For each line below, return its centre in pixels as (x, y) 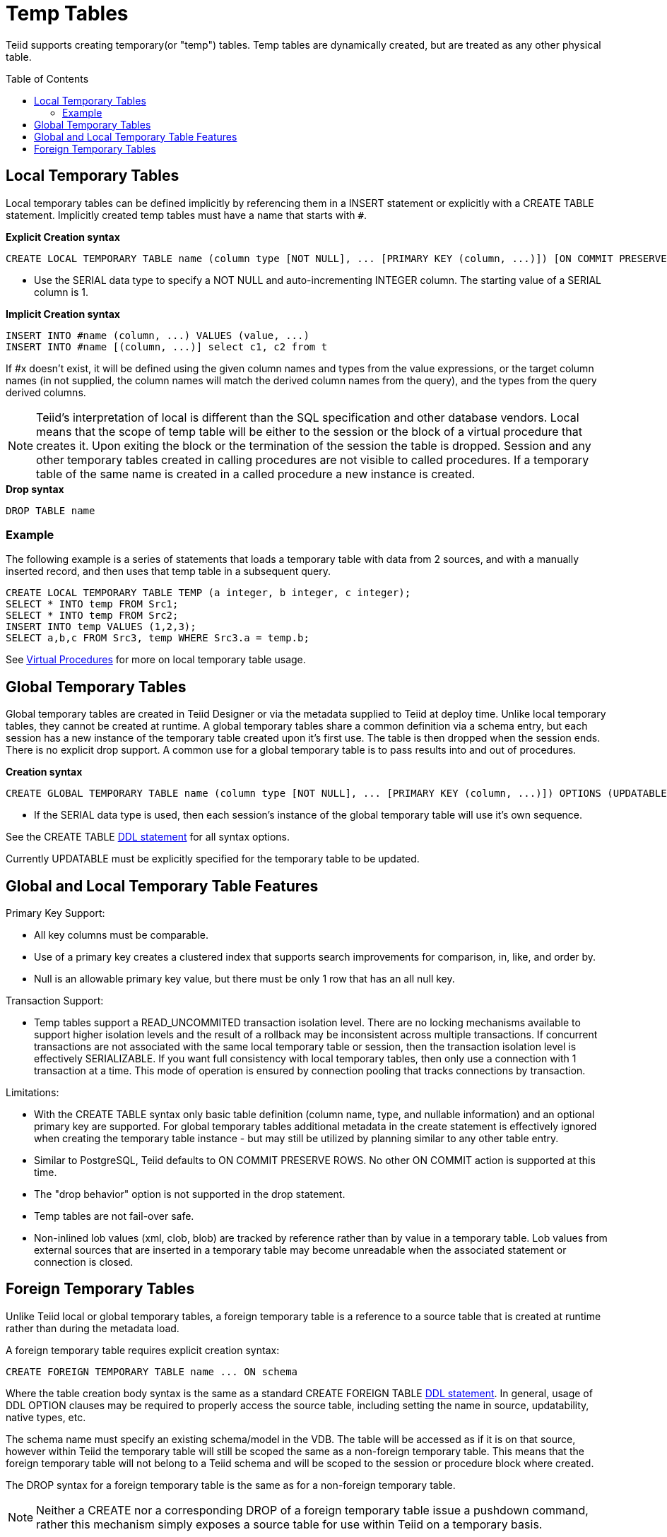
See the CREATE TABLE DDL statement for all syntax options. (148, 837)
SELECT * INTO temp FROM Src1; (92, 604)
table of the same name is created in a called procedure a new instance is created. (256, 474)
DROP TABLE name (51, 510)
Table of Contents (47, 78)
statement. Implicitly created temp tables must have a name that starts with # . (186, 215)
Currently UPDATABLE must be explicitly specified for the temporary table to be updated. (213, 859)
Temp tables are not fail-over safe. (114, 1216)
